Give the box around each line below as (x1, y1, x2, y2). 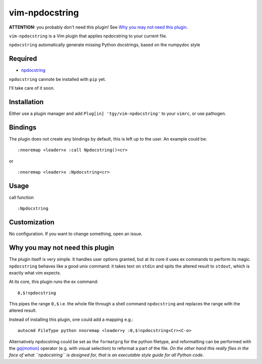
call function (9, 194, 34, 200)
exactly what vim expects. (9, 269, 61, 276)
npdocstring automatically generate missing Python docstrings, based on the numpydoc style (9, 42, 200, 48)
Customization (9, 218, 55, 226)
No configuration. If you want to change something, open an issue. (9, 231, 143, 237)
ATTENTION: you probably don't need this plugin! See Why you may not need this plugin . (9, 24, 188, 30)
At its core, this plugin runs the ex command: (9, 279, 98, 285)
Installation (9, 97, 44, 106)
